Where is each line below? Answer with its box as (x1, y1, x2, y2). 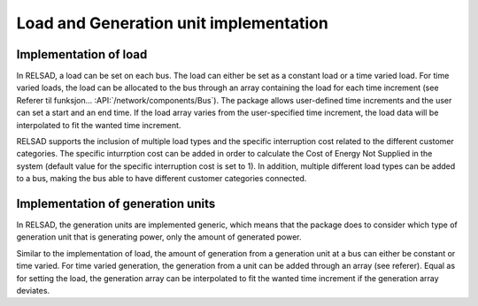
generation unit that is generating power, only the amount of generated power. (16, 232, 302, 242)
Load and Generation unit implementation (16, 13, 329, 33)
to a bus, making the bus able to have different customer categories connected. (16, 173, 307, 184)
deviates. (16, 286, 50, 296)
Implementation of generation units (16, 196, 216, 211)
